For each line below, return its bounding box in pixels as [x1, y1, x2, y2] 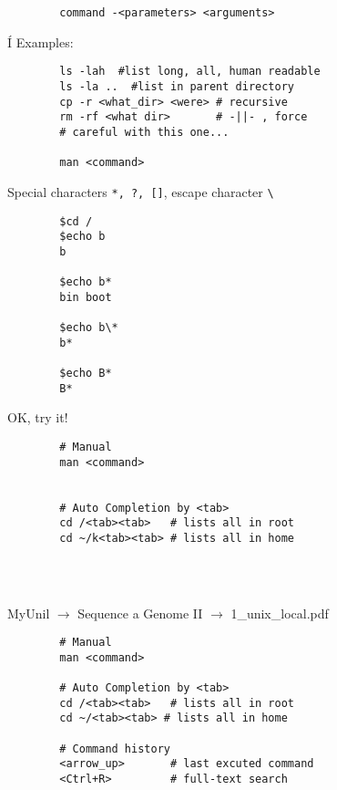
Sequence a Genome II [77, 603, 203, 622]
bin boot [59, 290, 112, 304]
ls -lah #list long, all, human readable [59, 65, 321, 78]
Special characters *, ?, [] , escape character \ [7, 182, 274, 201]
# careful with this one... [59, 125, 230, 139]
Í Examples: [7, 32, 74, 51]
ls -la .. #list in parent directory [59, 79, 294, 93]
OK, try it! [7, 408, 68, 427]
